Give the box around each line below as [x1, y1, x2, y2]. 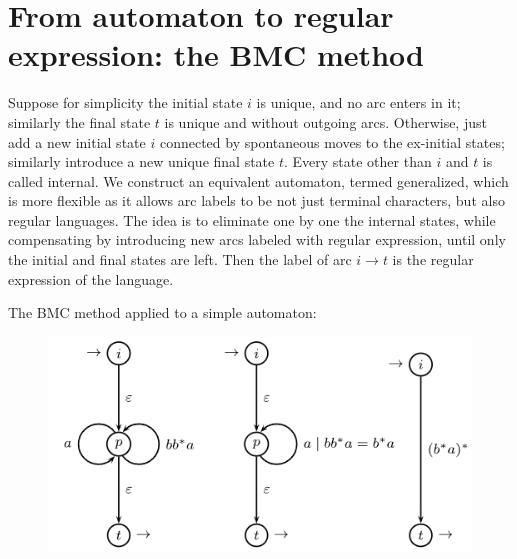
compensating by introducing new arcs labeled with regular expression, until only [8, 229, 506, 250]
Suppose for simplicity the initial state [8, 92, 243, 113]
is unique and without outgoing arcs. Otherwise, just [164, 111, 487, 132]
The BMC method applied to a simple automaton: [8, 302, 317, 323]
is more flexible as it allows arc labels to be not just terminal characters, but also [8, 190, 505, 211]
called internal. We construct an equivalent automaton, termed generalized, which [8, 170, 509, 191]
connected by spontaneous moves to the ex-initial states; [159, 131, 505, 152]
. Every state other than [283, 151, 432, 172]
